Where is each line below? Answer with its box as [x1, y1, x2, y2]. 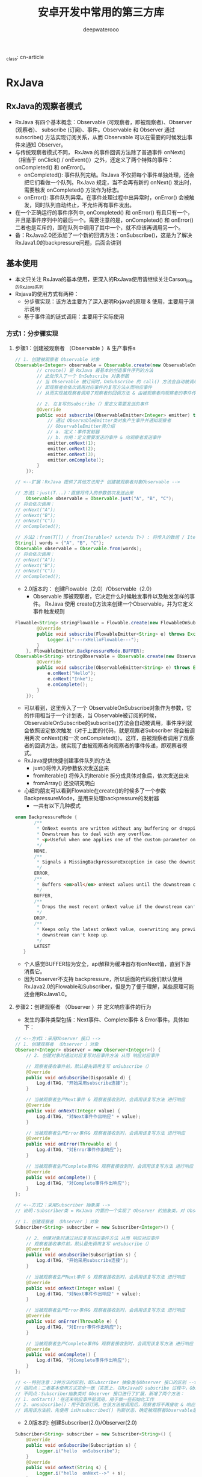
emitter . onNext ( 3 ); [47, 451, 96, 457]
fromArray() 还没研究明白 [32, 780, 96, 787]
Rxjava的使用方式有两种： [14, 290, 79, 298]
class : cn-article [6, 53, 44, 62]
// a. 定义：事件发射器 [47, 429, 100, 435]
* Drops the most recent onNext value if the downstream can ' [37, 904, 196, 910]
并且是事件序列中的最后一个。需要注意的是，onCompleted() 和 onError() [14, 216, 194, 224]
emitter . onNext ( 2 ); [47, 445, 96, 452]
